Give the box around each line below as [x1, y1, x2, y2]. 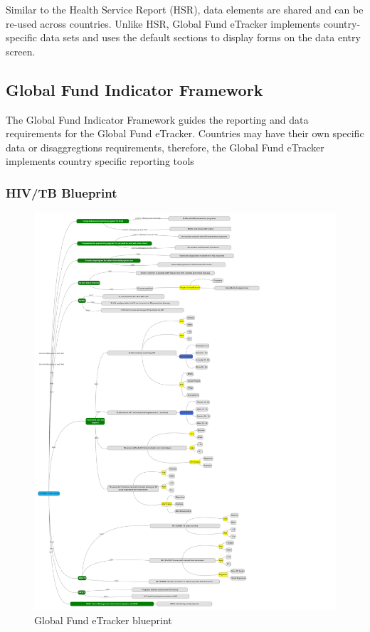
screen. [6, 43, 36, 58]
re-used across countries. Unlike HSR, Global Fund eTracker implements [6, 16, 321, 31]
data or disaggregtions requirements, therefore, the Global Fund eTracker [6, 139, 324, 154]
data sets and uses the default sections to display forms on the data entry [40, 30, 361, 45]
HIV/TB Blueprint [6, 183, 117, 201]
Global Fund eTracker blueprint [34, 612, 172, 627]
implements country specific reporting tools [6, 154, 194, 168]
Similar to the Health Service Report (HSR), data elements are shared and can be [6, 2, 364, 16]
